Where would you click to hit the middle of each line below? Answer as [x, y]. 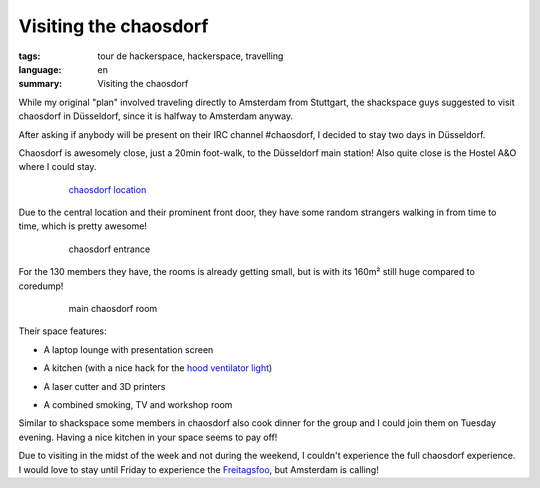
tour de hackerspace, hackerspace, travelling [190, 56]
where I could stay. [57, 167]
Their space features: [62, 331]
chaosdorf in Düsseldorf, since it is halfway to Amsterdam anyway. [156, 116]
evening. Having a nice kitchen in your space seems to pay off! [148, 437]
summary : [40, 84]
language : [40, 69]
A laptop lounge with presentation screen [128, 349]
